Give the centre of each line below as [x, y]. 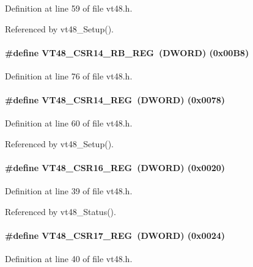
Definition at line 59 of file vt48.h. [69, 8]
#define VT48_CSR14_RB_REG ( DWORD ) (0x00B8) [127, 52]
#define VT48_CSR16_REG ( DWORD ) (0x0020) [115, 168]
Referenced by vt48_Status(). [61, 211]
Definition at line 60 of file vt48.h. [69, 123]
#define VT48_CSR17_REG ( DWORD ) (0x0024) [115, 236]
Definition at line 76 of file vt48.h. [69, 75]
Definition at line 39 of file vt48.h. [69, 191]
